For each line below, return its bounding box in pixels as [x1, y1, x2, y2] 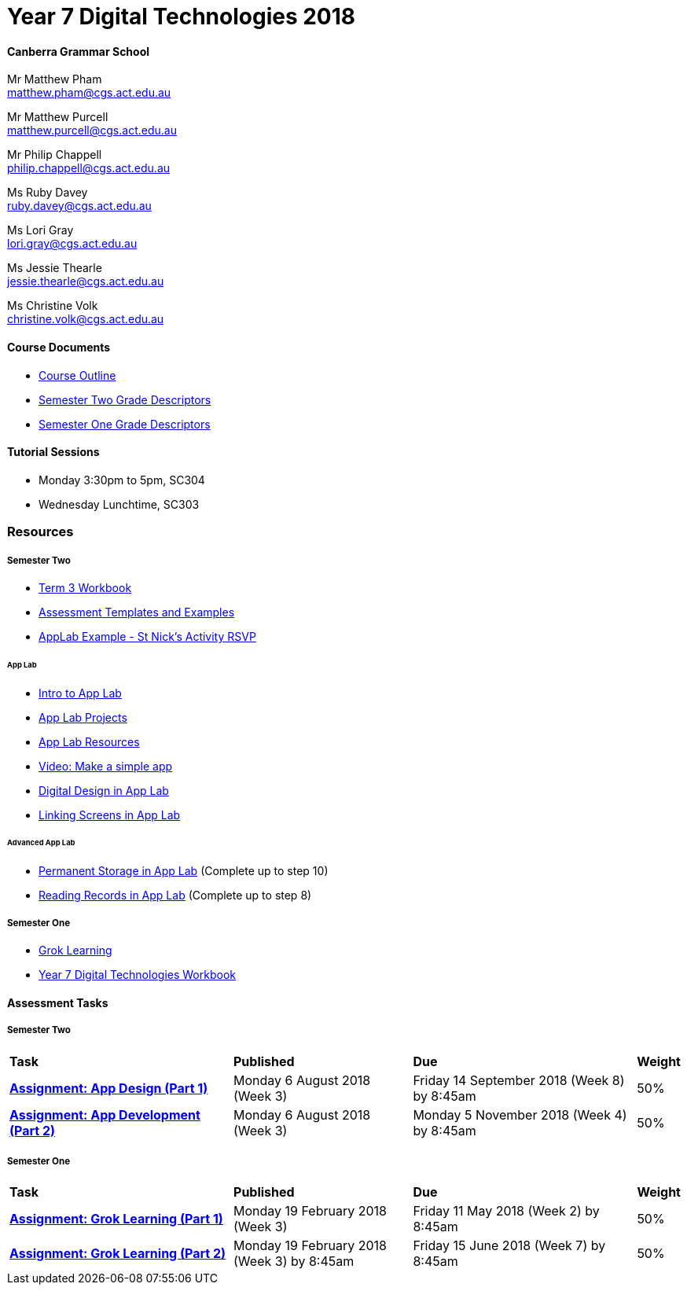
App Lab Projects [39, 710, 127, 724]
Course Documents [7, 340, 111, 354]
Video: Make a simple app [39, 759, 173, 773]
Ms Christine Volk [7, 299, 98, 313]
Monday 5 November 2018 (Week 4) [413, 1106, 627, 1123]
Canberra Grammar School [7, 44, 150, 58]
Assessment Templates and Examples [39, 605, 235, 619]
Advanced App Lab [7, 838, 75, 848]
